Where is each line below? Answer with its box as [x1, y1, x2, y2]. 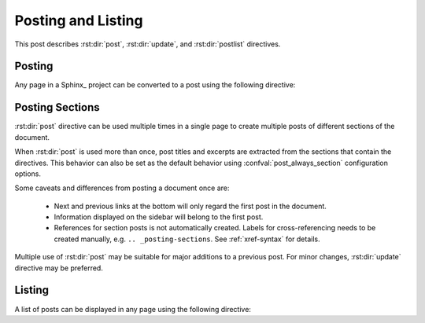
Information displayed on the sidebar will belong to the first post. [54, 212, 264, 222]
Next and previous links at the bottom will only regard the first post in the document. [54, 201, 327, 211]
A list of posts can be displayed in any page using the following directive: [14, 304, 252, 314]
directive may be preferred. [14, 263, 104, 273]
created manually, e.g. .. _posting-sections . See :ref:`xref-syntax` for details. [54, 234, 320, 244]
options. [14, 169, 42, 178]
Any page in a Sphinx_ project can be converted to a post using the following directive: [14, 80, 296, 90]
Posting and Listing [14, 12, 143, 29]
